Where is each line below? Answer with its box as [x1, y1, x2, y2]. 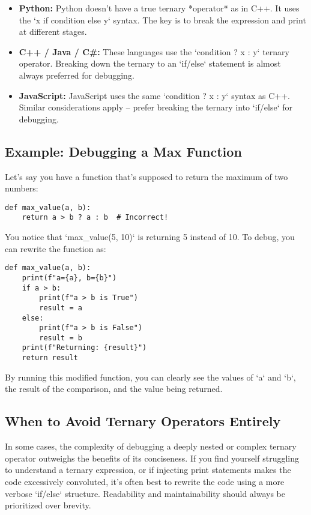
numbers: [5, 182, 38, 194]
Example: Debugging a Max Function [5, 142, 242, 160]
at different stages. [19, 25, 87, 38]
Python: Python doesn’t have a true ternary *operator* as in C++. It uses [19, 2, 300, 14]
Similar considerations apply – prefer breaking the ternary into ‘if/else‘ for [19, 101, 293, 113]
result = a [39, 303, 82, 312]
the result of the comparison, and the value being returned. [5, 382, 223, 395]
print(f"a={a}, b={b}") [22, 273, 117, 282]
